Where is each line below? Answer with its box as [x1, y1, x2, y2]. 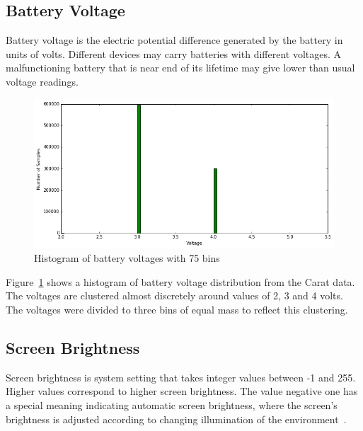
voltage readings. [6, 74, 79, 88]
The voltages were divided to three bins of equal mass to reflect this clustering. [6, 302, 348, 317]
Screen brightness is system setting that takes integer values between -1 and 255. [6, 369, 356, 384]
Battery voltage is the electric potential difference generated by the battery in [6, 33, 343, 47]
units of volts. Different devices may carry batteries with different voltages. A [6, 46, 342, 61]
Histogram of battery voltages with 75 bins [34, 251, 220, 265]
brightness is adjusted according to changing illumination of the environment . [6, 411, 347, 426]
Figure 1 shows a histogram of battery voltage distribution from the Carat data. [6, 274, 355, 289]
